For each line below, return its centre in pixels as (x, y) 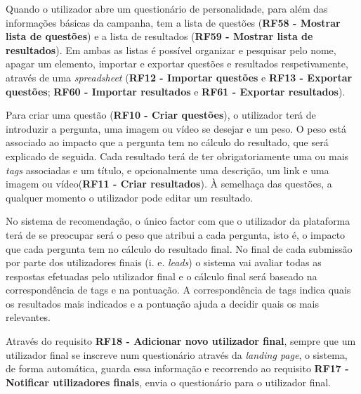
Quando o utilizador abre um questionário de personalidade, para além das (167, 8)
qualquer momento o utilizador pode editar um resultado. (130, 197)
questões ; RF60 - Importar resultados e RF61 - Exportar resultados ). (176, 91)
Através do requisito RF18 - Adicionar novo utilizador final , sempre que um (181, 341)
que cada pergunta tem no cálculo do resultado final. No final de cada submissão (179, 248)
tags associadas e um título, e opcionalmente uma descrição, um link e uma (168, 170)
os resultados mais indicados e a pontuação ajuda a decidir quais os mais (162, 303)
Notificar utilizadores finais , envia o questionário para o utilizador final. (169, 382)
